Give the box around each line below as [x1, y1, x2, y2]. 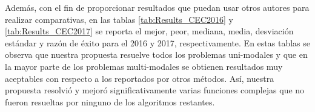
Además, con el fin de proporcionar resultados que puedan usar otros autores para [5, 1, 310, 13]
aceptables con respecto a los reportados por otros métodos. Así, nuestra [5, 72, 274, 84]
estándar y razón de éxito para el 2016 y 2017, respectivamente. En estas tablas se [5, 36, 310, 49]
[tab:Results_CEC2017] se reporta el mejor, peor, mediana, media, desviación [5, 25, 294, 37]
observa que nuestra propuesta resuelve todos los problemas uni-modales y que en [5, 48, 308, 61]
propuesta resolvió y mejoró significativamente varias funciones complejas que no [5, 84, 305, 96]
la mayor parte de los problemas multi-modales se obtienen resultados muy [5, 60, 283, 72]
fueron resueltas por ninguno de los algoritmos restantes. [5, 95, 215, 108]
